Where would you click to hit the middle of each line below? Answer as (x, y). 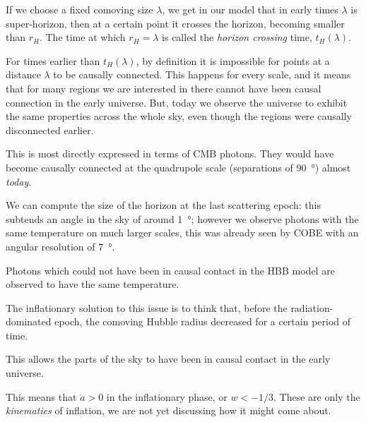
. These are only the (317, 396)
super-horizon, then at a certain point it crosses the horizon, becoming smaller (175, 23)
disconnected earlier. (50, 129)
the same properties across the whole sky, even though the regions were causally (179, 116)
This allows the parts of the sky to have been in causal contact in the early (168, 359)
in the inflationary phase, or (167, 396)
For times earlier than (53, 60)
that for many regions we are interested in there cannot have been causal (164, 88)
